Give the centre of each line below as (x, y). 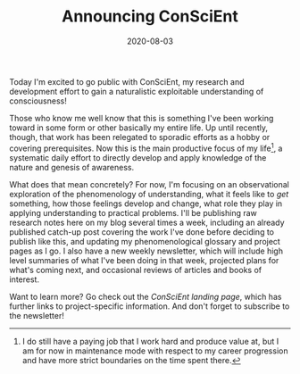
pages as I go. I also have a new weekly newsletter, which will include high (146, 251)
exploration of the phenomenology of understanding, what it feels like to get (149, 194)
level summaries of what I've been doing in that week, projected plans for (144, 260)
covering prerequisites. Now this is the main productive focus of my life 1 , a (146, 147)
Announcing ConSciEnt (150, 17)
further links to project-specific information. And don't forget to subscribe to (150, 306)
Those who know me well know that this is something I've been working (142, 118)
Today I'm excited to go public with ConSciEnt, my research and (127, 81)
